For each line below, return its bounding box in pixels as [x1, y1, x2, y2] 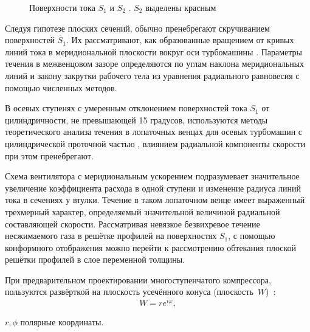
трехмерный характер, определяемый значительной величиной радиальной [5, 205, 280, 218]
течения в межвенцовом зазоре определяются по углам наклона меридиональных [5, 57, 305, 70]
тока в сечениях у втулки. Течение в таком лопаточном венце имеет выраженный [5, 193, 305, 206]
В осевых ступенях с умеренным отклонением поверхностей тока [5, 102, 247, 114]
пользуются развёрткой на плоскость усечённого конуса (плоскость [5, 285, 253, 298]
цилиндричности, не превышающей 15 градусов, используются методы [5, 113, 268, 126]
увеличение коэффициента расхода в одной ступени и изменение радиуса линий [5, 181, 301, 194]
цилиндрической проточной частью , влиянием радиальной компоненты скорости [5, 137, 306, 150]
